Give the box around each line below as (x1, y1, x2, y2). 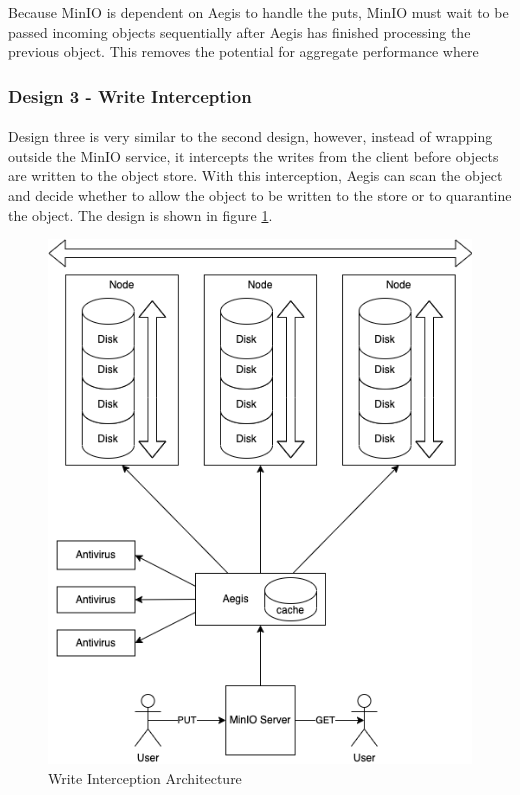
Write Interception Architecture (48, 768, 242, 789)
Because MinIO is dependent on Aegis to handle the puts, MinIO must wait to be (8, 2, 509, 22)
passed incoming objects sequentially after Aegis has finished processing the (8, 21, 471, 42)
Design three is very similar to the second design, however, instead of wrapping (8, 126, 493, 147)
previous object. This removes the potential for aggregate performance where (8, 41, 479, 62)
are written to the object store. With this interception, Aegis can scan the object (8, 165, 503, 186)
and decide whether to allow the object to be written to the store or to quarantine (8, 185, 512, 205)
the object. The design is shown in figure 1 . (8, 204, 273, 225)
